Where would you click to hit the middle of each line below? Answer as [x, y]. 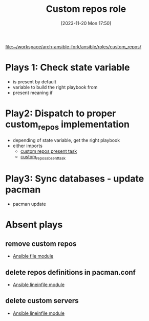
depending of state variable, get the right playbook [66, 140]
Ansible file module [33, 256]
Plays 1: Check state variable [68, 68]
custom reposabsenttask [43, 157]
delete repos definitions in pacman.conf [70, 272]
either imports [27, 146]
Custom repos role [86, 9]
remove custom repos [41, 244]
